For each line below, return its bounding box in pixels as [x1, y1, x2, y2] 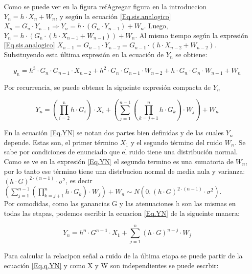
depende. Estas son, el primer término [4, 137, 118, 147]
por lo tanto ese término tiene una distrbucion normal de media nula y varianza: [4, 166, 245, 176]
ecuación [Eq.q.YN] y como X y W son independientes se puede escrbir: [4, 260, 219, 271]
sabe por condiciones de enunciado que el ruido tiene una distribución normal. [4, 147, 238, 157]
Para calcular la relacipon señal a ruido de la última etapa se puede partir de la [4, 251, 243, 261]
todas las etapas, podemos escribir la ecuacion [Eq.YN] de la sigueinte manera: [4, 208, 240, 218]
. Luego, [144, 21, 168, 31]
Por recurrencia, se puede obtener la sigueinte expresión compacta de [4, 82, 211, 92]
